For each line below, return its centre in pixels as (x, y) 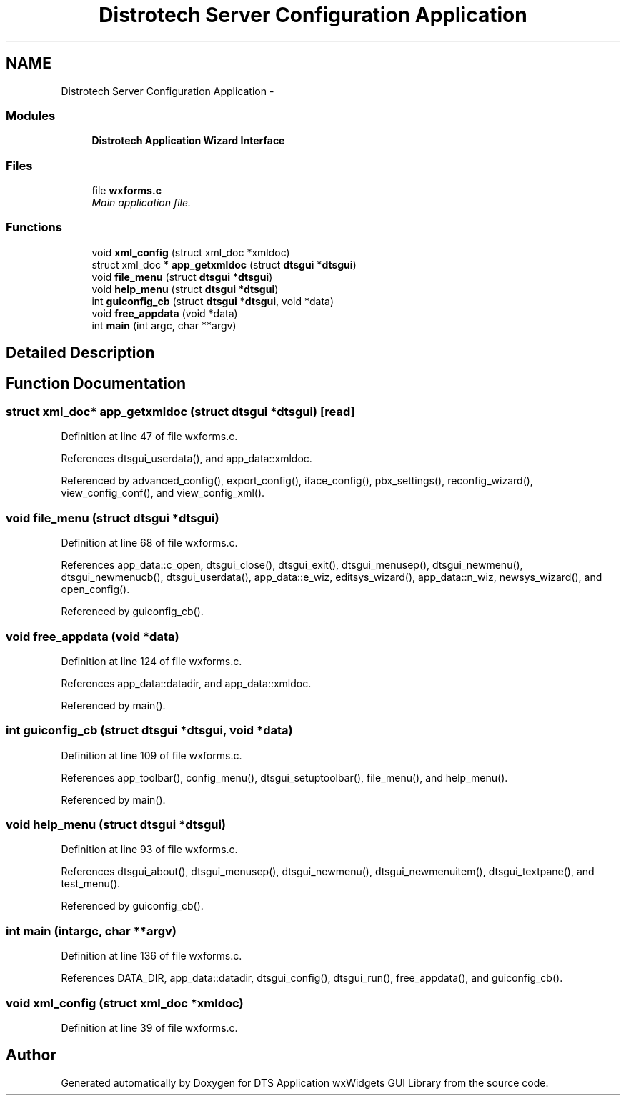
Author (31, 1055)
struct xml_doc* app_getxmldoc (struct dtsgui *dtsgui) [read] (180, 412)
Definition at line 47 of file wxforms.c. (149, 437)
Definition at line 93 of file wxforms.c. (149, 850)
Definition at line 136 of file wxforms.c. (151, 956)
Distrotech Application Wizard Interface (188, 141)
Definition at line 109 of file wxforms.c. (151, 755)
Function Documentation (96, 383)
